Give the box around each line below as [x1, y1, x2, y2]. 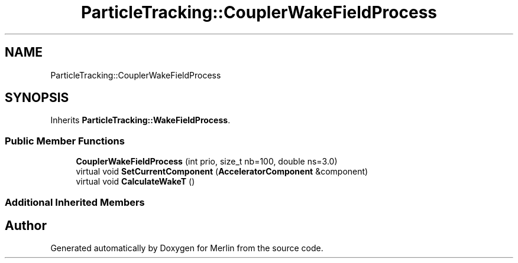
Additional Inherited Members [5, 196, 145, 208]
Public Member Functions [5, 134, 125, 147]
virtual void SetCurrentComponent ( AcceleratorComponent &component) [76, 166, 368, 177]
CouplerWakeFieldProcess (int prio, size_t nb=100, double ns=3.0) [76, 156, 338, 167]
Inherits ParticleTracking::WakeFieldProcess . [50, 115, 231, 126]
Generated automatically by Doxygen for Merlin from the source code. [50, 243, 323, 254]
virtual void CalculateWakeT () [76, 176, 195, 187]
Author [5, 218, 47, 233]
